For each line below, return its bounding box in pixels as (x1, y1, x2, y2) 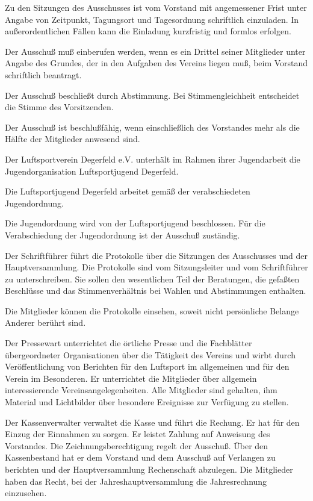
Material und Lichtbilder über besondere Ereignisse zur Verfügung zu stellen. (5, 396, 289, 408)
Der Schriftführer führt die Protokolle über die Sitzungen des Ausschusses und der (5, 249, 308, 261)
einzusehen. (5, 487, 47, 499)
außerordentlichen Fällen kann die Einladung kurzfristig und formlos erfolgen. (5, 25, 291, 37)
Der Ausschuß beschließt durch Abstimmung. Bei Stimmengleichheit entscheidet (5, 89, 300, 101)
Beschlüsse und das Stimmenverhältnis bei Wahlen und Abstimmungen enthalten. (5, 284, 306, 297)
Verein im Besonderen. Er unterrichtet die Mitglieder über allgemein (5, 372, 257, 384)
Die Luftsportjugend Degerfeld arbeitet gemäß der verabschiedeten (5, 185, 250, 198)
